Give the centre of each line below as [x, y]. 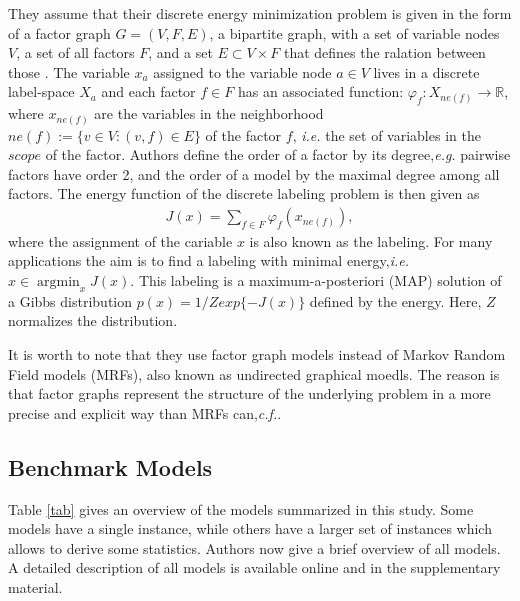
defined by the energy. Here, [395, 300]
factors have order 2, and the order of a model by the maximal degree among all [254, 173]
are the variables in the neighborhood [209, 113]
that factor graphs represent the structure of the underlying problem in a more [249, 393]
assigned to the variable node [242, 71]
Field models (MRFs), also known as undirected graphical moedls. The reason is [254, 373]
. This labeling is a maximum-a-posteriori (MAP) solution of [316, 280]
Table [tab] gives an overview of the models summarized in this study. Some [241, 508]
